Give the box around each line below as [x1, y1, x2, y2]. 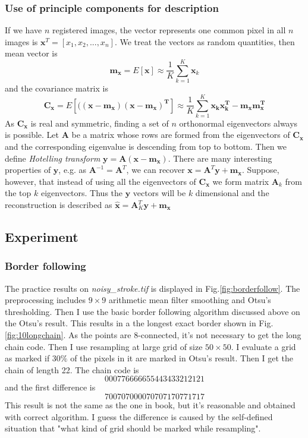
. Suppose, [241, 163, 279, 176]
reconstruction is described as [5, 198, 112, 210]
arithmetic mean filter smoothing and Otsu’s [108, 294, 271, 306]
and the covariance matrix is [5, 82, 108, 94]
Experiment [5, 227, 78, 245]
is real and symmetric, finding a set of [30, 116, 169, 129]
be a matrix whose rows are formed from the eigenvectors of [71, 128, 290, 141]
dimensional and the [195, 187, 269, 199]
